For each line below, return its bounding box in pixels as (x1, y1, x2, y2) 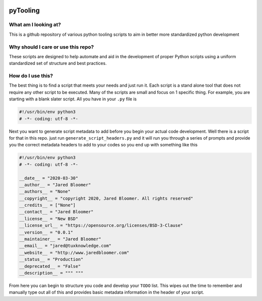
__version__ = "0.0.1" (19, 229, 73, 235)
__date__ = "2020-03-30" (19, 175, 79, 181)
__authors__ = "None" (19, 189, 71, 194)
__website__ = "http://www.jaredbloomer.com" (19, 250, 130, 255)
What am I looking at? (9, 21, 61, 28)
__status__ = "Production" (19, 257, 83, 262)
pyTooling (9, 6, 40, 15)
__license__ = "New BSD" (19, 216, 79, 222)
